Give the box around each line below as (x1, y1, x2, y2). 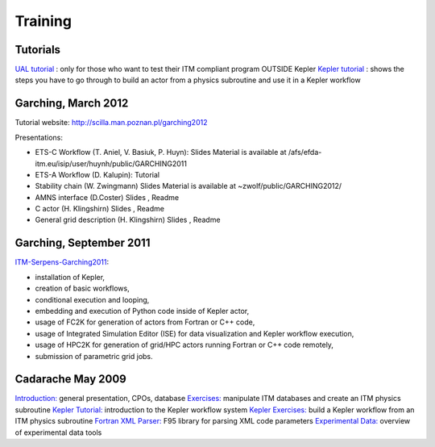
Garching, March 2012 (14, 97, 129, 111)
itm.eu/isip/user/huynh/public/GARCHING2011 (35, 158, 187, 169)
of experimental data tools (14, 428, 102, 437)
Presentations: (14, 132, 64, 142)
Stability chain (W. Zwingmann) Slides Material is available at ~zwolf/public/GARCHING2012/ (35, 182, 342, 191)
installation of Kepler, (35, 272, 105, 282)
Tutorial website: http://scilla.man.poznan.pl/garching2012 (14, 118, 208, 127)
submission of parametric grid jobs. (35, 351, 153, 361)
